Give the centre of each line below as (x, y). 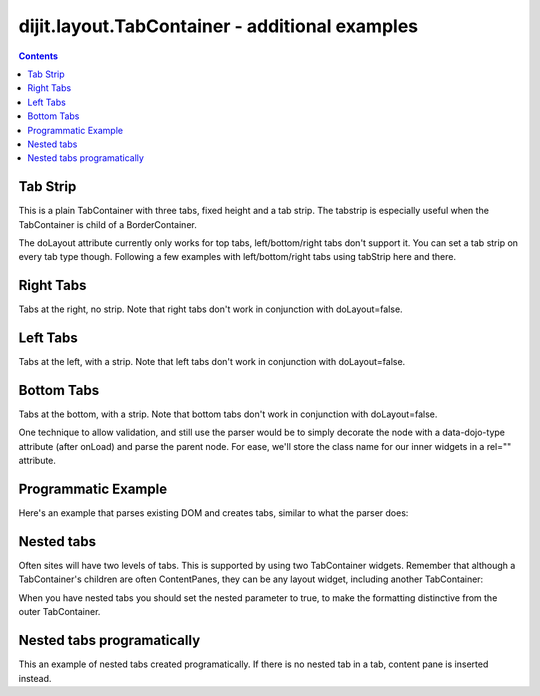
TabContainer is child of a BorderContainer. (107, 224)
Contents (38, 56)
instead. (35, 678)
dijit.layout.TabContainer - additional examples (218, 26)
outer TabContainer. (59, 612)
